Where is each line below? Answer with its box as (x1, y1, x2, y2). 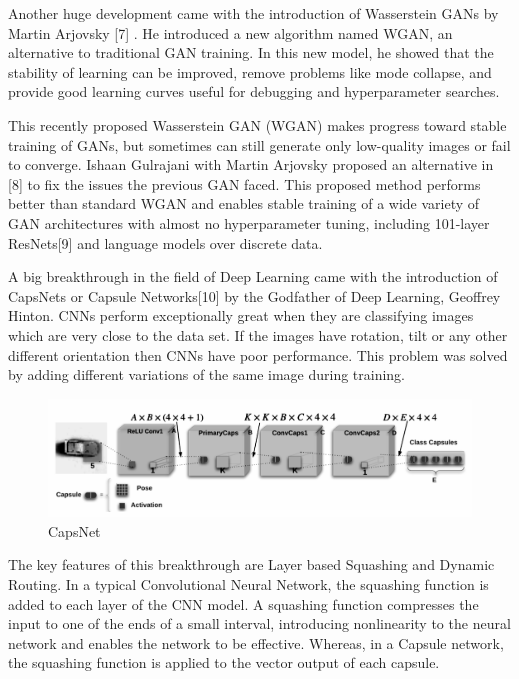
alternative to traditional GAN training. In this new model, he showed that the (8, 42, 494, 63)
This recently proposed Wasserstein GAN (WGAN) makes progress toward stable (8, 114, 507, 135)
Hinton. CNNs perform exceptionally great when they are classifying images (8, 305, 474, 326)
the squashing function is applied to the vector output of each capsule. (8, 652, 440, 673)
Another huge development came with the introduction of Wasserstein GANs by (8, 3, 499, 23)
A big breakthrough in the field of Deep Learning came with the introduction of (8, 266, 498, 287)
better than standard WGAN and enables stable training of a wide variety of (8, 193, 480, 214)
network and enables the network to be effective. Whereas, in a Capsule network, (8, 632, 504, 653)
